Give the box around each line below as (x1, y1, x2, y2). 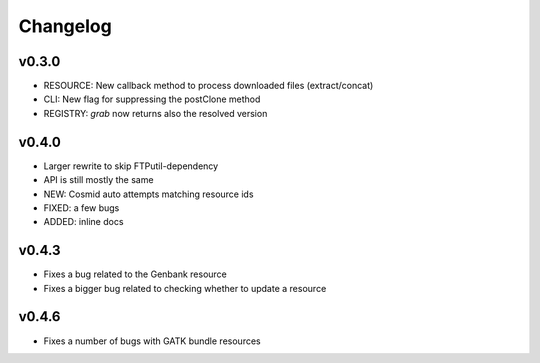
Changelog (18, 15, 112, 37)
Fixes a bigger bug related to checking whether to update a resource (43, 282, 327, 294)
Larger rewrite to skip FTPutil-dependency (43, 160, 219, 172)
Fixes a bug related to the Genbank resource (43, 268, 227, 280)
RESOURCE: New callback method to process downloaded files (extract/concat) (43, 80, 374, 92)
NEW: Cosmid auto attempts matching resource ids (43, 188, 254, 200)
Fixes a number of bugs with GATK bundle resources (43, 335, 261, 347)
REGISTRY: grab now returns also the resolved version (43, 107, 268, 119)
